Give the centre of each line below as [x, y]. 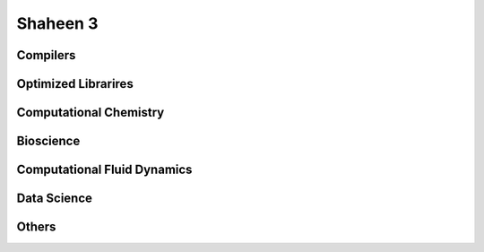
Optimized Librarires [75, 84]
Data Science [55, 199]
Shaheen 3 [57, 23]
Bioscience [48, 141]
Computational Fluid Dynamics [104, 170]
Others [36, 227]
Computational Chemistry [91, 113]
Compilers [46, 55]
